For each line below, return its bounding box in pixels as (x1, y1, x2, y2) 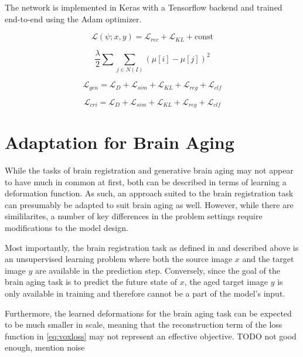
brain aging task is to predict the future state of (5, 276, 177, 288)
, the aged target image (184, 276, 268, 288)
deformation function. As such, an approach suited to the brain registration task (5, 187, 294, 199)
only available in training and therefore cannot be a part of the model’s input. (5, 287, 285, 300)
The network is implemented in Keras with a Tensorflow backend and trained (5, 1, 282, 13)
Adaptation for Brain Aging (5, 130, 234, 154)
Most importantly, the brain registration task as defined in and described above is (5, 241, 299, 253)
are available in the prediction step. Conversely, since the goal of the (35, 264, 280, 276)
